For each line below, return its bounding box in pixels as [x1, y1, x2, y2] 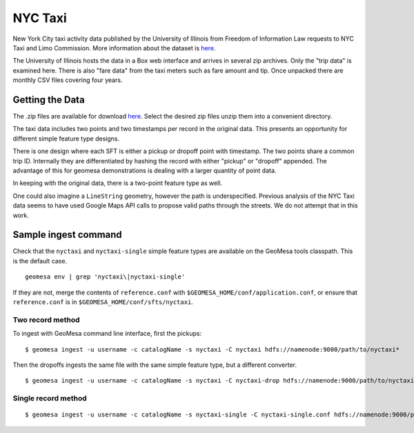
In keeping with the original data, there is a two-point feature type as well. [12, 179, 222, 188]
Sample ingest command [12, 229, 122, 241]
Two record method [12, 314, 80, 324]
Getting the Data [12, 94, 86, 105]
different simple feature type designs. [12, 134, 120, 143]
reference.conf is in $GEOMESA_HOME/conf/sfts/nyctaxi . [12, 298, 193, 306]
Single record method [12, 394, 88, 403]
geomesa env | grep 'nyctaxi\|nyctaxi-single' [25, 273, 186, 281]
